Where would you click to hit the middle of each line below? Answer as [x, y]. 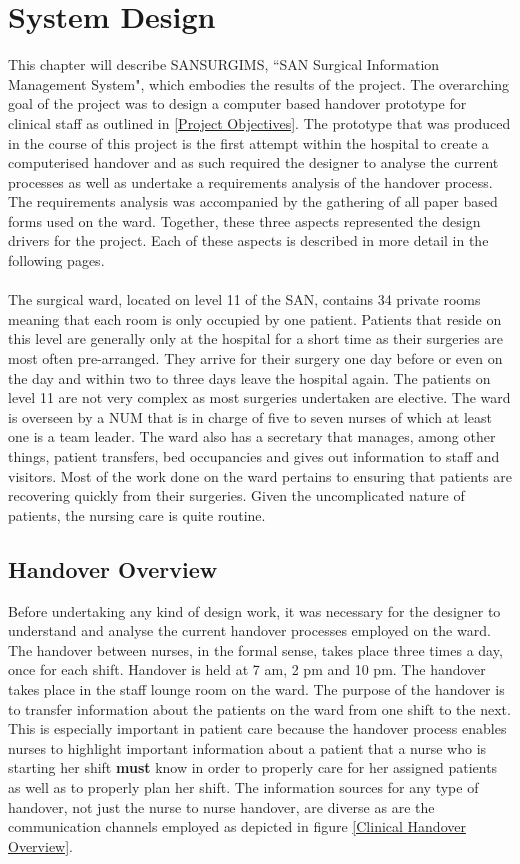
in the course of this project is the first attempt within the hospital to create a [248, 142]
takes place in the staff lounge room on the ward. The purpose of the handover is [256, 688]
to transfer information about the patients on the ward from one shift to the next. [259, 708]
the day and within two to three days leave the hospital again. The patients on [249, 377]
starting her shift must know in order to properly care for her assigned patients [253, 767]
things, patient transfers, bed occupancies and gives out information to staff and [254, 456]
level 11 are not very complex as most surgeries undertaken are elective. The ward [259, 397]
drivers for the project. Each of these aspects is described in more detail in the [248, 240]
